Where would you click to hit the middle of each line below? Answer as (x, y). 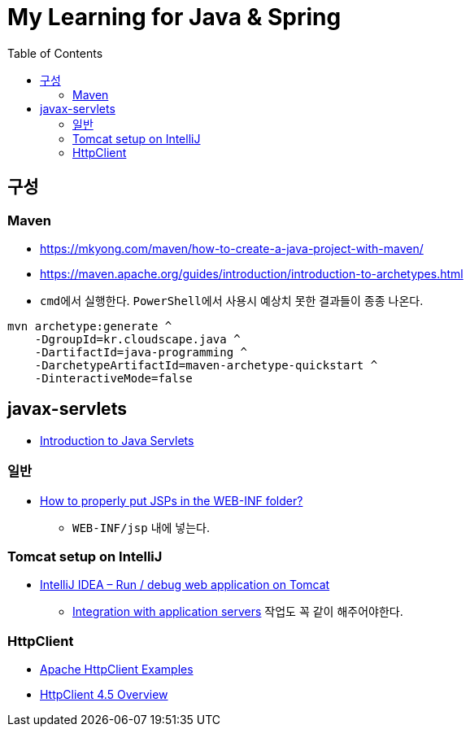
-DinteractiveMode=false (113, 378)
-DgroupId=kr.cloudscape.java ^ (137, 339)
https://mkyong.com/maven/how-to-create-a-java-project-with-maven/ (232, 248)
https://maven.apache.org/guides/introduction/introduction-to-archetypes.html (252, 273)
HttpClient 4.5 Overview (104, 695)
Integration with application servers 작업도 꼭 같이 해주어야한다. (238, 612)
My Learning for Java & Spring (174, 17)
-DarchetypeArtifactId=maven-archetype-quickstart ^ (206, 365)
